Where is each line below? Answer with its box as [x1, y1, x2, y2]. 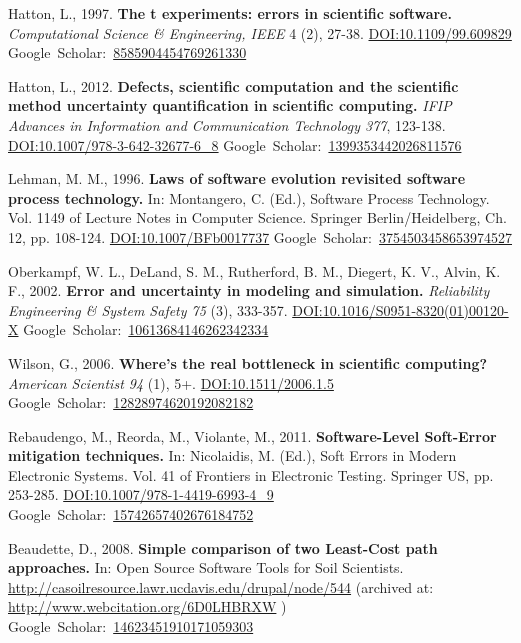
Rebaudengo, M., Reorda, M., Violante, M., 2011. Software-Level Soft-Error [8, 425, 497, 446]
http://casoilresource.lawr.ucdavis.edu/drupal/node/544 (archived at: [8, 576, 434, 597]
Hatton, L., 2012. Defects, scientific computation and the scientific [8, 75, 459, 96]
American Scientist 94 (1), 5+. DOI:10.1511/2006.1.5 [8, 372, 334, 393]
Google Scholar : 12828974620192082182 [8, 392, 254, 413]
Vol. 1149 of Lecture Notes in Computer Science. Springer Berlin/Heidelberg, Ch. [8, 207, 507, 228]
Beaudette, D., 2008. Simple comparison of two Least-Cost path [8, 537, 438, 558]
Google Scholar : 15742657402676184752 [8, 504, 254, 525]
